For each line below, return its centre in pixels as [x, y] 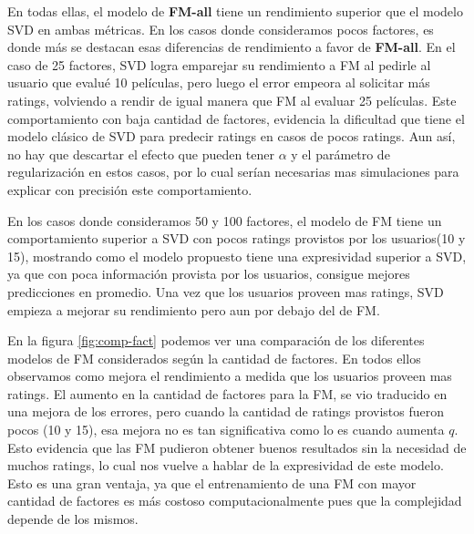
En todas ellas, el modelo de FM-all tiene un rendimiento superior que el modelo [235, 11]
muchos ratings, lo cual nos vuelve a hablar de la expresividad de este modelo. [226, 465]
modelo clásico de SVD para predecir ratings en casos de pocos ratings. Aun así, [232, 136]
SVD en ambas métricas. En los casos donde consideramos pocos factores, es [221, 29]
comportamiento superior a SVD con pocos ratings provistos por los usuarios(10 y [237, 238]
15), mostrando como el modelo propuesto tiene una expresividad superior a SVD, [237, 256]
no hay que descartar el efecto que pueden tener [141, 154]
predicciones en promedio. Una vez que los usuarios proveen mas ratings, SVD [226, 291]
